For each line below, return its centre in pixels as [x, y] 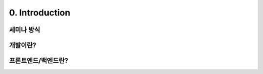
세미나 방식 [25, 30]
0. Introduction [40, 13]
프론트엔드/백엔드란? [38, 61]
